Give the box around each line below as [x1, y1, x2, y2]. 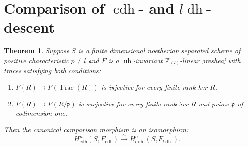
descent [4, 17, 55, 37]
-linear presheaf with [180, 55, 241, 65]
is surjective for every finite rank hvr [78, 98, 189, 108]
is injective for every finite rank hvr [101, 82, 208, 92]
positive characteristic [4, 55, 69, 65]
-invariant [133, 55, 163, 65]
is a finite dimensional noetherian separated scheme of [78, 45, 241, 56]
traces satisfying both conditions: [4, 65, 101, 76]
